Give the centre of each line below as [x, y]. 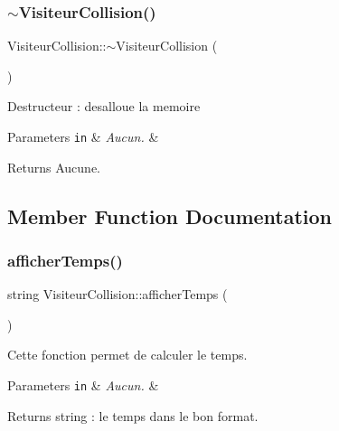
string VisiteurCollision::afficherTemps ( [118, 294]
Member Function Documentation [170, 215]
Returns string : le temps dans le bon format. [133, 415]
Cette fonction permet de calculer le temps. [127, 355]
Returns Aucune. [54, 167]
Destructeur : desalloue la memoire [104, 106]
